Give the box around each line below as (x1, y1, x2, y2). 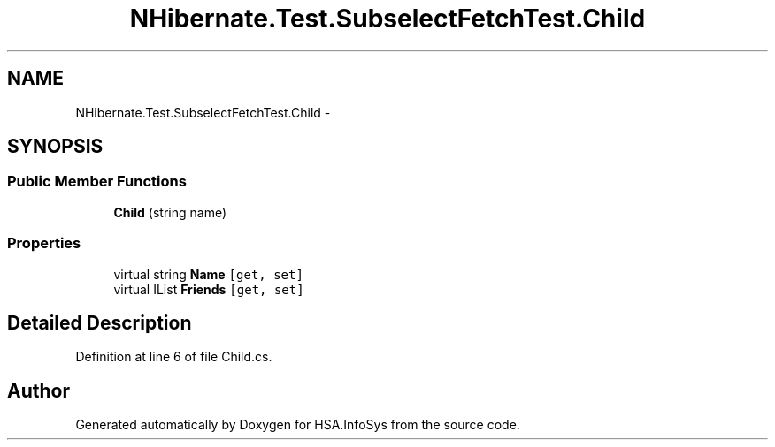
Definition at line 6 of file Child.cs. (75, 349, 272, 365)
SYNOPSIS (7, 135, 104, 158)
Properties (7, 234, 81, 253)
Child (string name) (113, 204, 227, 220)
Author (7, 379, 70, 402)
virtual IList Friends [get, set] (113, 281, 304, 297)
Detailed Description (7, 311, 192, 334)
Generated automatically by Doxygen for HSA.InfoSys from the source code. (75, 417, 520, 433)
